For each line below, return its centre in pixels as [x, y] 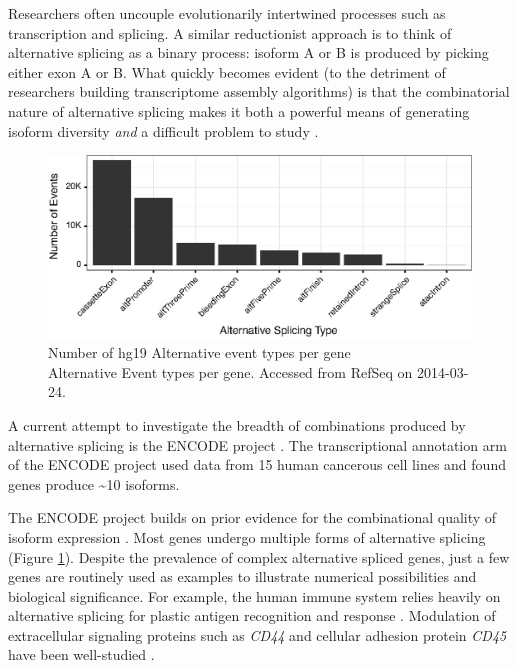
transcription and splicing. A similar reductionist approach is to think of [230, 32]
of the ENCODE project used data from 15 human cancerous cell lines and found [257, 464]
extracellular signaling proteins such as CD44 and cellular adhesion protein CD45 [257, 634]
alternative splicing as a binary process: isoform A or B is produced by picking [248, 52]
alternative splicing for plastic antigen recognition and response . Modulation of [252, 615]
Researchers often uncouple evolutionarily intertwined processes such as [227, 13]
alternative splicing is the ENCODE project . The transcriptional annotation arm [257, 444]
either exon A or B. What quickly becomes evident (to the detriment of [227, 71]
